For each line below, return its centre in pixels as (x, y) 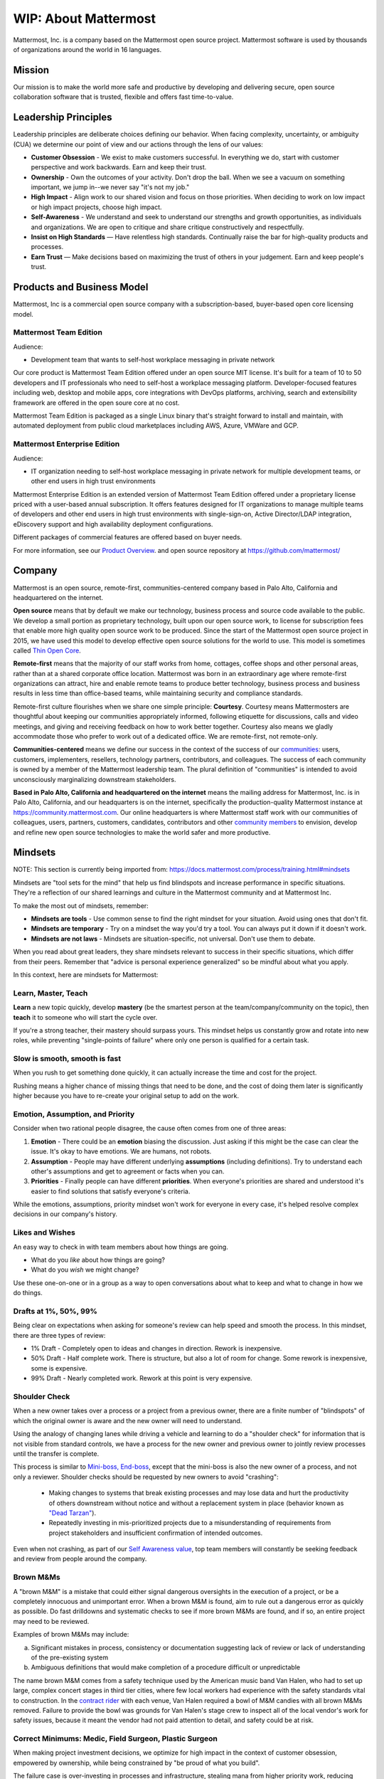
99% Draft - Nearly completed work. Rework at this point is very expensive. (142, 1378)
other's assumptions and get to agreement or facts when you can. (128, 1171)
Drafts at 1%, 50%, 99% (55, 1311)
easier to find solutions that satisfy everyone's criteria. (111, 1191)
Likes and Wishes (44, 1232)
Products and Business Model (81, 287)
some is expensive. (59, 1368)
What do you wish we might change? (85, 1269)
